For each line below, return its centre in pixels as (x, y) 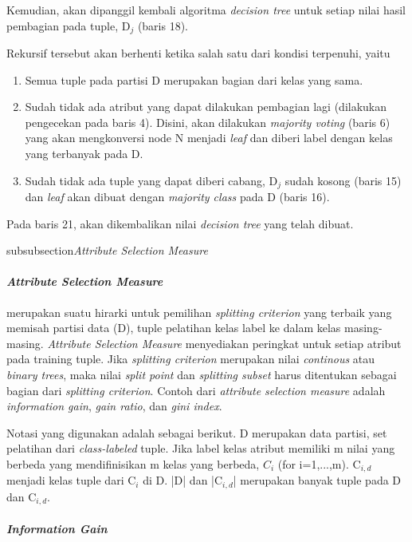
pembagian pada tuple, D (69, 25)
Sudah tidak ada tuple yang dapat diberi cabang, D (151, 180)
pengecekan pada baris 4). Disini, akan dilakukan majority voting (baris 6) (208, 122)
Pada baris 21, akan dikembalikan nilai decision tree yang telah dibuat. (180, 223)
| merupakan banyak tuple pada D (317, 480)
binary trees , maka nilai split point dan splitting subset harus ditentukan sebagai (202, 375)
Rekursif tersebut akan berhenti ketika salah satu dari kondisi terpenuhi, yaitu (198, 53)
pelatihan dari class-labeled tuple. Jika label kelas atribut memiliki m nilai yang (201, 448)
